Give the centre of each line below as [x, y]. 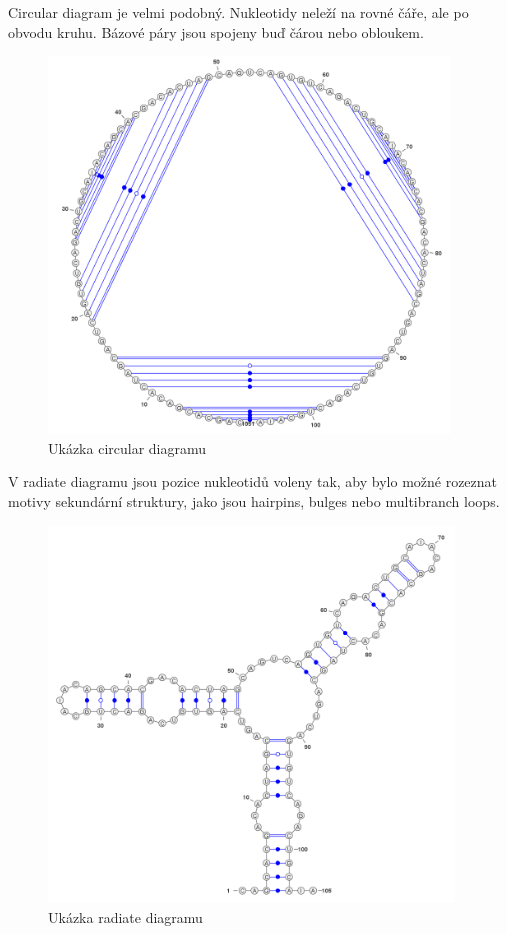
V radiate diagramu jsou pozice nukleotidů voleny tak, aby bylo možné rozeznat [253, 481]
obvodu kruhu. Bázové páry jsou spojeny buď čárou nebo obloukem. [216, 31]
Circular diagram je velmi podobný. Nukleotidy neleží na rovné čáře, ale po [238, 12]
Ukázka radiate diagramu [125, 917]
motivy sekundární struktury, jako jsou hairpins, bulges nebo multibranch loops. [254, 500]
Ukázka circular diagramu [127, 447]
